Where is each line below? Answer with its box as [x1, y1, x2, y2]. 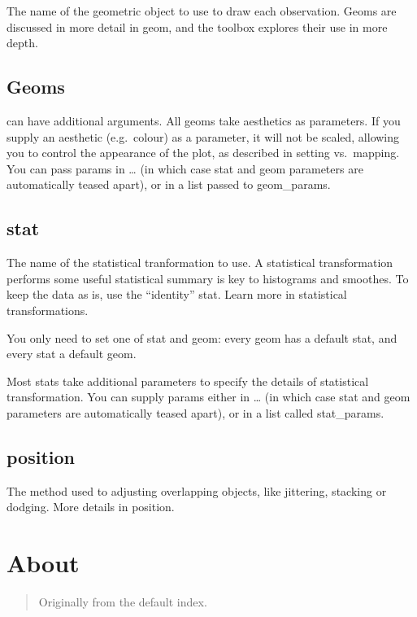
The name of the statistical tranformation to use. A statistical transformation [7, 254, 393, 271]
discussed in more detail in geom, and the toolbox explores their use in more [7, 18, 388, 35]
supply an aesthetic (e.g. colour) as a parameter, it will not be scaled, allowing [7, 128, 400, 145]
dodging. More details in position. [7, 498, 175, 515]
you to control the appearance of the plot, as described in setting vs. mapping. [7, 144, 400, 161]
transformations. [7, 301, 89, 318]
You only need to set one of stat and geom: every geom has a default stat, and [7, 329, 397, 346]
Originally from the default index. [38, 593, 207, 610]
